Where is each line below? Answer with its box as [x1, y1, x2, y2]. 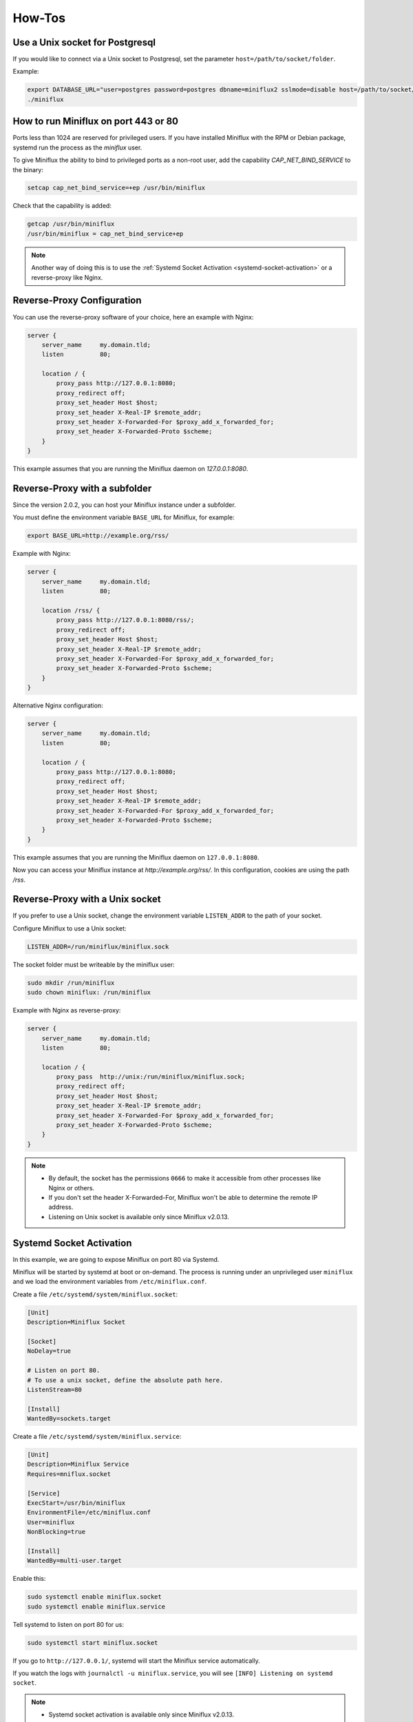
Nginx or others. [48, 1183, 95, 1192]
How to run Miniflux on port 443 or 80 [12, 116, 179, 127]
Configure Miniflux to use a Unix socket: [12, 924, 127, 933]
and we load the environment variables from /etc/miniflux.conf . [12, 1278, 206, 1286]
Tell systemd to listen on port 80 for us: [12, 1620, 124, 1628]
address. [48, 1203, 74, 1212]
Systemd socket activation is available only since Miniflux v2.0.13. [48, 1710, 234, 1719]
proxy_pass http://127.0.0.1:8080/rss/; [56, 616, 195, 624]
